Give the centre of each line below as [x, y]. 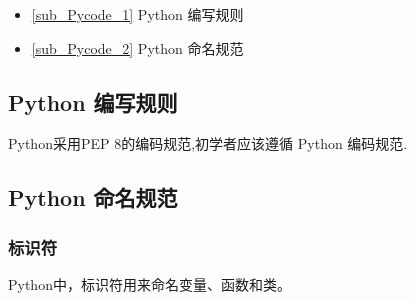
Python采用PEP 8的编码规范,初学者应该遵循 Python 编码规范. [208, 143]
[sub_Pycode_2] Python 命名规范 [137, 47]
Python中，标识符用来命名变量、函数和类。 [149, 283]
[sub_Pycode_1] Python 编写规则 [137, 14]
